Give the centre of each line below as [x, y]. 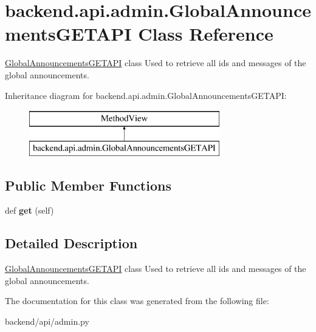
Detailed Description [71, 243]
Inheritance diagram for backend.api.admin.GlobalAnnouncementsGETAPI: [146, 95]
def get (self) [29, 210]
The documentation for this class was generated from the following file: [137, 301]
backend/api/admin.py [47, 321]
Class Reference [206, 34]
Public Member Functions [88, 185]
